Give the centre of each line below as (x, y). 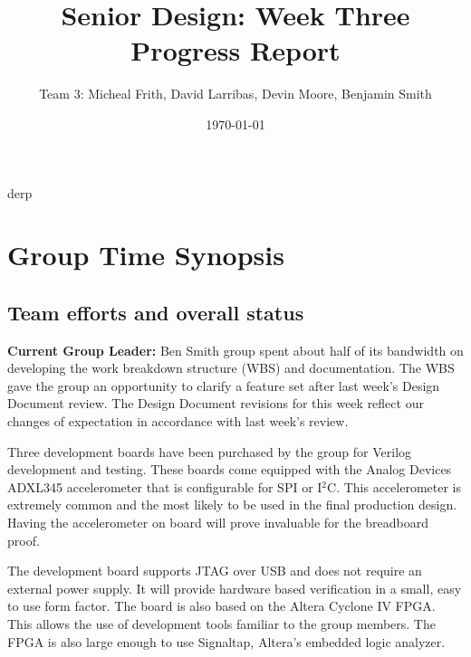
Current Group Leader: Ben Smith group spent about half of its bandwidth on (235, 350)
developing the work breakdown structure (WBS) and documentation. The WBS (231, 368)
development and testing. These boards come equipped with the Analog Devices (230, 469)
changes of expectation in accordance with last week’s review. (178, 421)
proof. (24, 540)
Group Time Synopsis (146, 255)
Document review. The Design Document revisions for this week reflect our (216, 403)
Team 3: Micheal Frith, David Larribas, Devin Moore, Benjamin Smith (235, 94)
